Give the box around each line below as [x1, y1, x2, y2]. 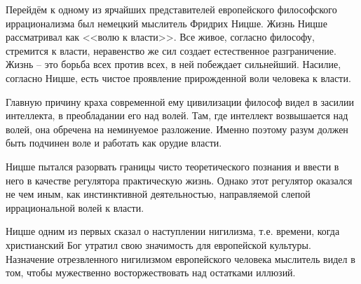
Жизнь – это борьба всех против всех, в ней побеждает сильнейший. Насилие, [6, 57, 341, 72]
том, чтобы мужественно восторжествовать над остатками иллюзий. [6, 265, 296, 280]
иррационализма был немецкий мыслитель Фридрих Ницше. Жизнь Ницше [6, 15, 327, 30]
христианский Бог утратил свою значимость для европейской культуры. [6, 237, 311, 252]
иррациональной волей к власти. [6, 200, 144, 215]
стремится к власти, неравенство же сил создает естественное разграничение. [6, 43, 336, 58]
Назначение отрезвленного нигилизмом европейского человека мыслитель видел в [6, 251, 355, 266]
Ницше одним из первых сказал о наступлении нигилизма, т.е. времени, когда [6, 224, 340, 238]
